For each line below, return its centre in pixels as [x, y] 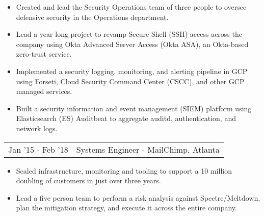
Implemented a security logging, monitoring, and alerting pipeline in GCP [132, 71]
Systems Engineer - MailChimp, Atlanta [148, 149]
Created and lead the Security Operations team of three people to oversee [131, 7]
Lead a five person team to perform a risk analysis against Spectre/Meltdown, [138, 197]
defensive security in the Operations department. [92, 17]
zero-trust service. [44, 54]
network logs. [37, 128]
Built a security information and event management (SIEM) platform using [134, 108]
